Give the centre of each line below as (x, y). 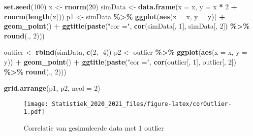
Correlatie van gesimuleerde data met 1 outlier (94, 128)
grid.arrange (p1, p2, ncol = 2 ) (52, 88)
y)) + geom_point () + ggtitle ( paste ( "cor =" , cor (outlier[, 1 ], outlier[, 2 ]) (120, 61)
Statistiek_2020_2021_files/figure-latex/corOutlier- (142, 104)
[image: (36, 104)
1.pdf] (34, 112)
